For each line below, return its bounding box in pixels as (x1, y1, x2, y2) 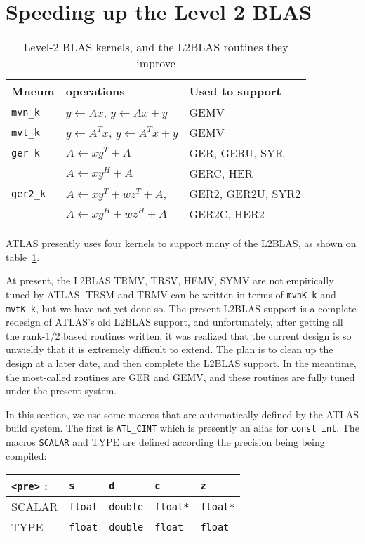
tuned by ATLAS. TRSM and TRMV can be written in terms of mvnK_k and (6, 286, 336, 301)
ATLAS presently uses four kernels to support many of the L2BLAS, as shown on (6, 236, 357, 251)
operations (65, 83, 125, 100)
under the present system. (6, 383, 117, 398)
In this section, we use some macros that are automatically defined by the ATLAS (6, 406, 359, 421)
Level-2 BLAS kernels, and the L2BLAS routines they (23, 39, 288, 55)
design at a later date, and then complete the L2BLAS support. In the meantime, (6, 356, 357, 370)
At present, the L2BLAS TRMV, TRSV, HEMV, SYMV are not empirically (6, 273, 334, 288)
